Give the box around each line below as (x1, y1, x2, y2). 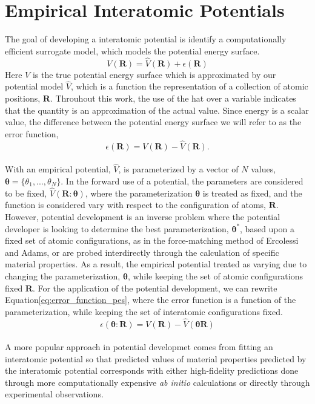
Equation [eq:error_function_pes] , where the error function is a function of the (5, 293, 296, 306)
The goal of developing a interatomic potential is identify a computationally (5, 33, 287, 45)
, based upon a (240, 222, 294, 235)
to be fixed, (5, 186, 47, 199)
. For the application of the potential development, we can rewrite (32, 281, 277, 294)
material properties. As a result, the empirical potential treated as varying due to (5, 258, 307, 270)
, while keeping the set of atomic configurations (127, 269, 303, 282)
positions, (5, 91, 41, 104)
